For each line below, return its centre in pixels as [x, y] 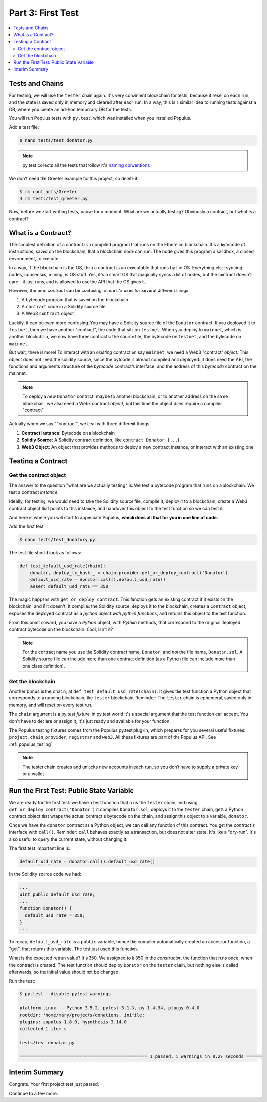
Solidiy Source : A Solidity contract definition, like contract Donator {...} [101, 440]
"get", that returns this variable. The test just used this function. [74, 949]
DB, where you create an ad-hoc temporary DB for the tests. [70, 109]
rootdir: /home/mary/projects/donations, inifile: [82, 1015]
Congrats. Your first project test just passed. [54, 1084]
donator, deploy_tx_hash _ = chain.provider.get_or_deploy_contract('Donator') [129, 572]
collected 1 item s [43, 1029]
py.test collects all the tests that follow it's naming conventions [86, 165]
